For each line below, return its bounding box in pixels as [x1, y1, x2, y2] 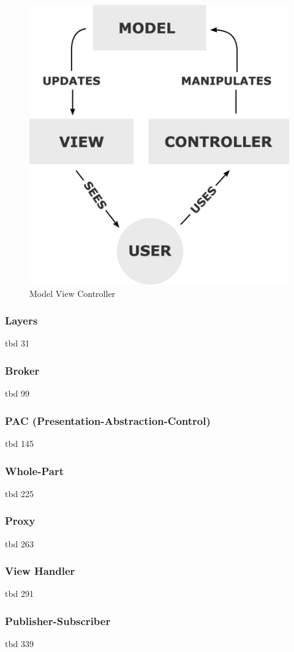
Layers [5, 313, 38, 328]
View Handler [5, 563, 75, 579]
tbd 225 [5, 487, 34, 500]
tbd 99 [5, 387, 30, 400]
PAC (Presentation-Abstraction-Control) [5, 413, 211, 428]
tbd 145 [5, 437, 34, 450]
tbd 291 [5, 587, 34, 600]
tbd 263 [5, 537, 34, 550]
